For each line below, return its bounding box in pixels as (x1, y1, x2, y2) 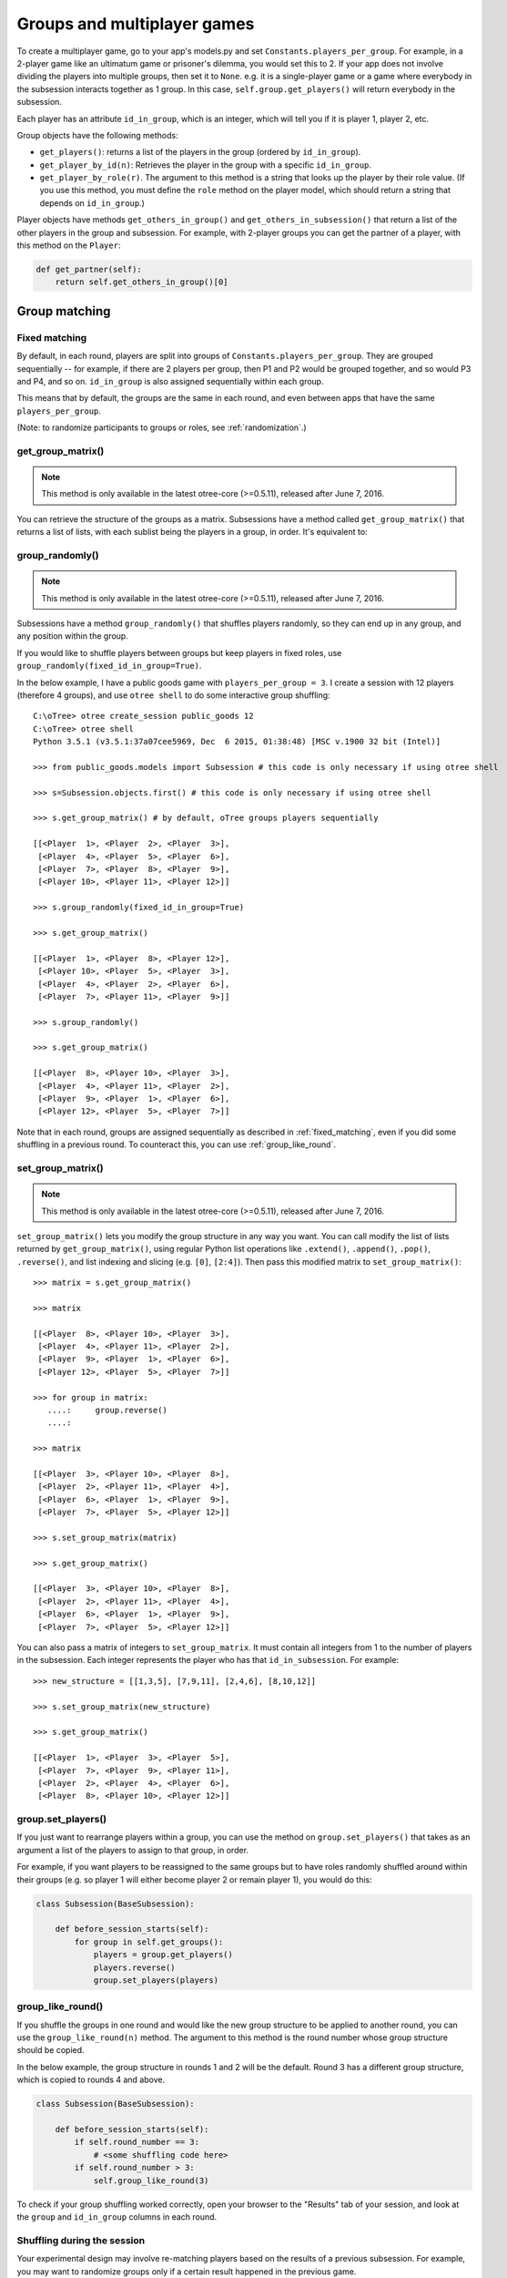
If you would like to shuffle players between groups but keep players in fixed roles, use (16, 647, 342, 658)
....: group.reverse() (46, 1405, 168, 1415)
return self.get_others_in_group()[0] (55, 277, 228, 287)
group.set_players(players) (93, 1975, 218, 1986)
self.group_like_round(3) (93, 2175, 209, 2186)
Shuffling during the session (16, 2233, 146, 2246)
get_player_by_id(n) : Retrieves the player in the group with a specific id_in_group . (39, 159, 372, 170)
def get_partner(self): (35, 264, 143, 274)
